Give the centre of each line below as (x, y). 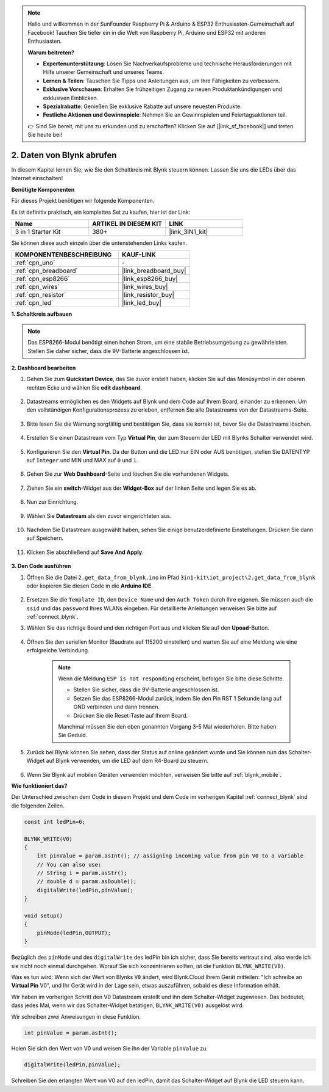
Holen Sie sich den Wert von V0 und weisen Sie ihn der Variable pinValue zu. (110, 1049)
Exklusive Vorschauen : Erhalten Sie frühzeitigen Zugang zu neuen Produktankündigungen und (163, 89)
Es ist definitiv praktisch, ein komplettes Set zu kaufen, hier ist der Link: (101, 212)
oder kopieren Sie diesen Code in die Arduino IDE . (90, 586)
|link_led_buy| (142, 303)
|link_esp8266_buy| (150, 279)
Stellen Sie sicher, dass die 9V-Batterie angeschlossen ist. (146, 690)
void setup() (44, 916)
